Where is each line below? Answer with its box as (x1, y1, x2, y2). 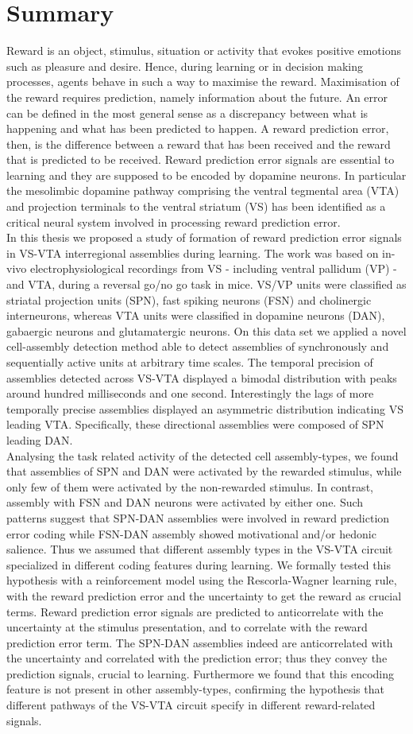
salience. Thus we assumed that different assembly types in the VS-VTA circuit (6, 541, 393, 557)
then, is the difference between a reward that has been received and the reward (6, 135, 391, 152)
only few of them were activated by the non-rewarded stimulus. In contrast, (6, 478, 373, 495)
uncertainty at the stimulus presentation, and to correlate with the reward (6, 619, 368, 635)
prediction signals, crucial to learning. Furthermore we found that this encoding (6, 665, 394, 682)
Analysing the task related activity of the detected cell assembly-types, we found (6, 447, 399, 464)
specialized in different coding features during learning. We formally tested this (6, 556, 391, 573)
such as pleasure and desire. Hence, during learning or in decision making (6, 57, 363, 74)
